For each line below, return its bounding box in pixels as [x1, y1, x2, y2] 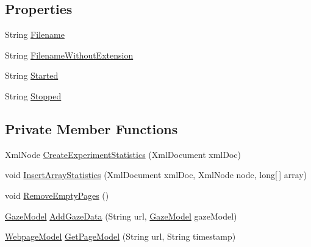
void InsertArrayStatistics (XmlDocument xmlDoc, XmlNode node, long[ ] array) [5, 168, 307, 181]
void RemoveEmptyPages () [5, 188, 109, 201]
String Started [5, 69, 59, 82]
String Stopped [5, 89, 62, 102]
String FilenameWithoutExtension [5, 48, 134, 61]
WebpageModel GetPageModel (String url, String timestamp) [5, 230, 236, 243]
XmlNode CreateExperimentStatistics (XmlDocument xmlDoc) [5, 148, 241, 160]
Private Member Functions [5, 119, 178, 138]
